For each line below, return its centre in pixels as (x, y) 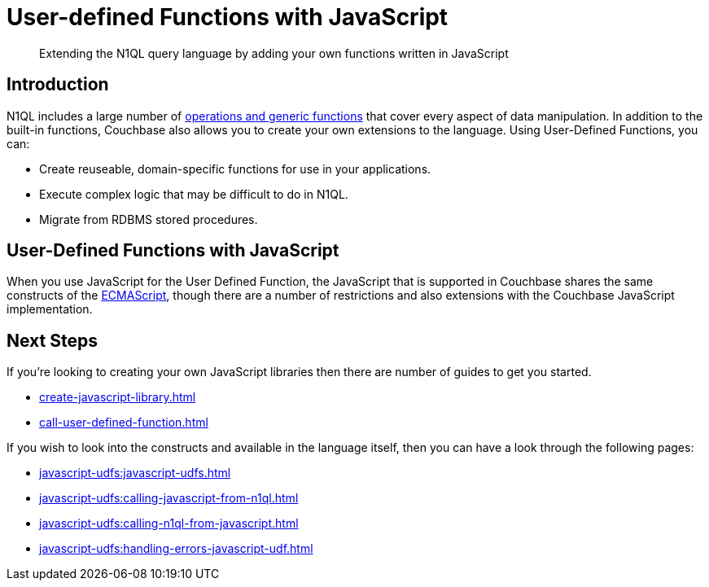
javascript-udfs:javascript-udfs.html (135, 473)
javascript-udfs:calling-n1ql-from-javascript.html (169, 523)
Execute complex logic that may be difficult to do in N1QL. (194, 194)
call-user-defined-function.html (124, 423)
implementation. (50, 309)
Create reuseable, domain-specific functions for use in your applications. (235, 169)
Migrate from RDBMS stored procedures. (149, 219)
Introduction (58, 85)
